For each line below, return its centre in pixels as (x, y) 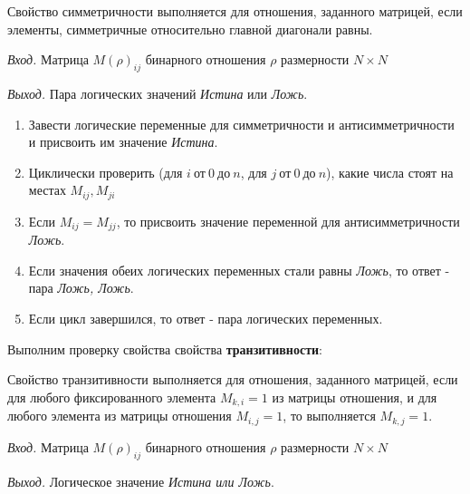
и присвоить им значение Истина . (123, 142)
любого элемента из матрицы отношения (120, 416)
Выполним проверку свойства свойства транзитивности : (165, 349)
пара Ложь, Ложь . (81, 288)
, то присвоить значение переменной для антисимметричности (288, 221)
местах (47, 190)
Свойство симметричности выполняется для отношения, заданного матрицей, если (235, 11)
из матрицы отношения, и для (355, 397)
